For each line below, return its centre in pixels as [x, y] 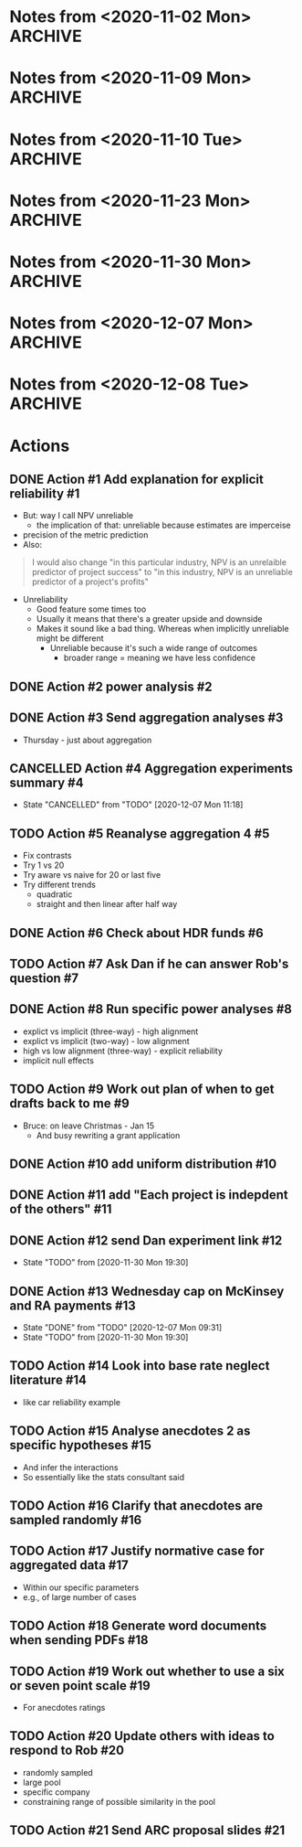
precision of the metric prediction [85, 535]
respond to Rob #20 [67, 1751]
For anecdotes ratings [64, 1707]
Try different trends [59, 885]
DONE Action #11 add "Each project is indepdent [149, 1195]
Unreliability [45, 600]
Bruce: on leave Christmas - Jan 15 [89, 1126]
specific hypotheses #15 [81, 1445]
